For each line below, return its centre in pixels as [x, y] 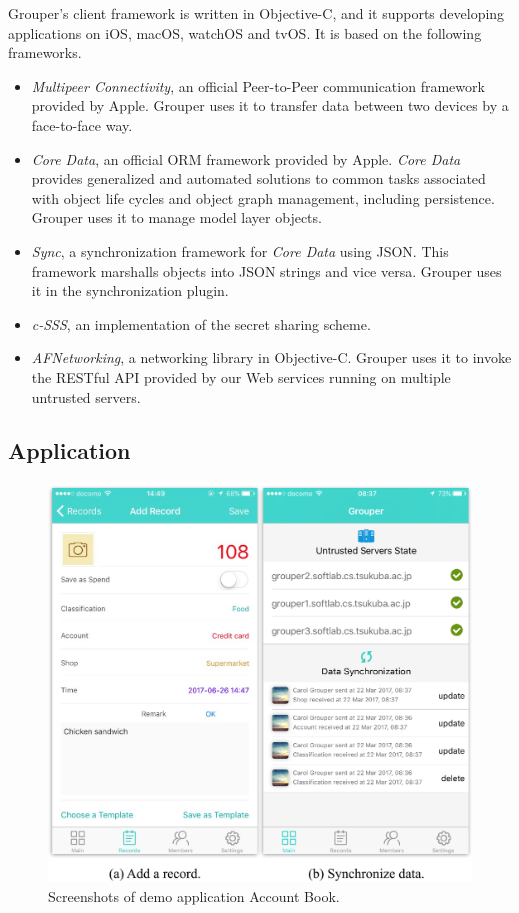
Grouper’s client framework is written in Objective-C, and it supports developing [256, 13]
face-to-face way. [82, 124]
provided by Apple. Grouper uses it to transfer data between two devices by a [270, 105]
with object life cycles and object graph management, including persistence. [263, 197]
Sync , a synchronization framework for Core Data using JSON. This [240, 250]
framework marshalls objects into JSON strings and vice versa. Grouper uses [266, 270]
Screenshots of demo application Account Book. [194, 895]
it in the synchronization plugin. [130, 290]
